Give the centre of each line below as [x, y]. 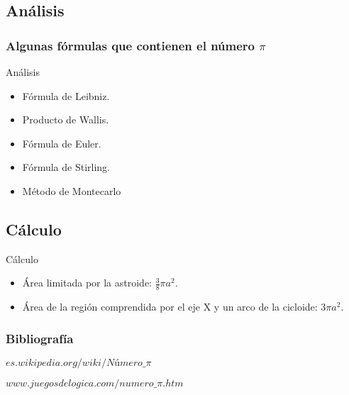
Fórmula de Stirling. [66, 167]
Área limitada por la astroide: [87, 283]
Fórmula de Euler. [62, 143]
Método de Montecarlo [72, 190]
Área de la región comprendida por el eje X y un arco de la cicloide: [170, 307]
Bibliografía [40, 338]
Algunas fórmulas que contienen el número [131, 45]
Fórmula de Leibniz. [66, 95]
